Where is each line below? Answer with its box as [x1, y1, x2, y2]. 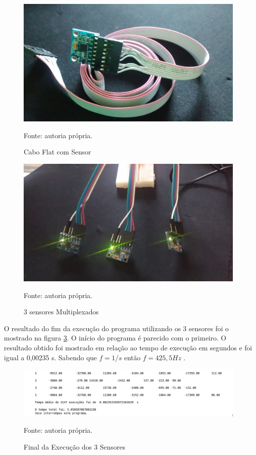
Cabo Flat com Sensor [24, 147, 91, 157]
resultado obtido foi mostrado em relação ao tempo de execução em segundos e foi [4, 342, 252, 352]
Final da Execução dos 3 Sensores [24, 441, 125, 452]
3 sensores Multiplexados [24, 306, 99, 317]
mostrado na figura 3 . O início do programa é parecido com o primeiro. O [4, 333, 226, 343]
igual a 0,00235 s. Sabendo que [4, 352, 97, 362]
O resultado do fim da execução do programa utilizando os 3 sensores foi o [4, 323, 229, 333]
